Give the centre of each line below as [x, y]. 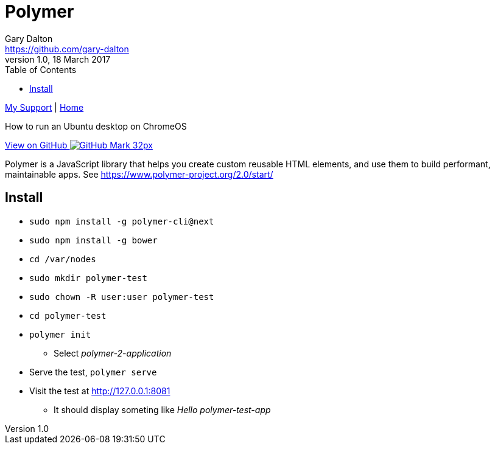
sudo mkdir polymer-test [88, 278]
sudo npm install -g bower [93, 240]
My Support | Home [44, 107]
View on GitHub [36, 145]
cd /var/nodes [63, 259]
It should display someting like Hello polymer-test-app [162, 409]
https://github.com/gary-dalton [67, 49]
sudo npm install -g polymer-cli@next [122, 221]
